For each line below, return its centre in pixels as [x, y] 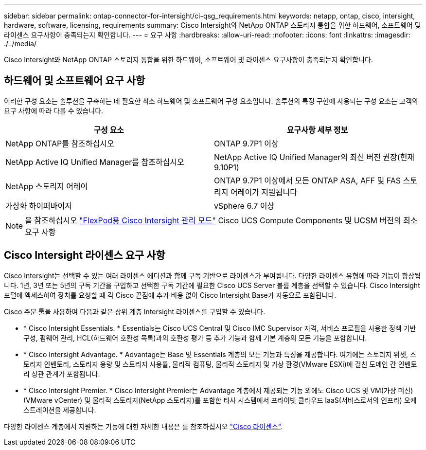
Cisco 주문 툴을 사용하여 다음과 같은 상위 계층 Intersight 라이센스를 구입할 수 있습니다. [135, 311]
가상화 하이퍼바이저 [39, 206]
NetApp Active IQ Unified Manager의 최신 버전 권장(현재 [314, 157]
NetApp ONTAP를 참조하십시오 [60, 143]
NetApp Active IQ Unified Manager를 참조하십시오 [95, 162]
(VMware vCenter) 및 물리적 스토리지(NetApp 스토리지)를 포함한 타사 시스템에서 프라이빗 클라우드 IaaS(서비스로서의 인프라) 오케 [220, 400]
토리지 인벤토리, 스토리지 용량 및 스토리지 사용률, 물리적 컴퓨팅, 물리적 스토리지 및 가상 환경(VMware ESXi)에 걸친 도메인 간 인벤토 [220, 364]
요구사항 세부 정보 [317, 130]
